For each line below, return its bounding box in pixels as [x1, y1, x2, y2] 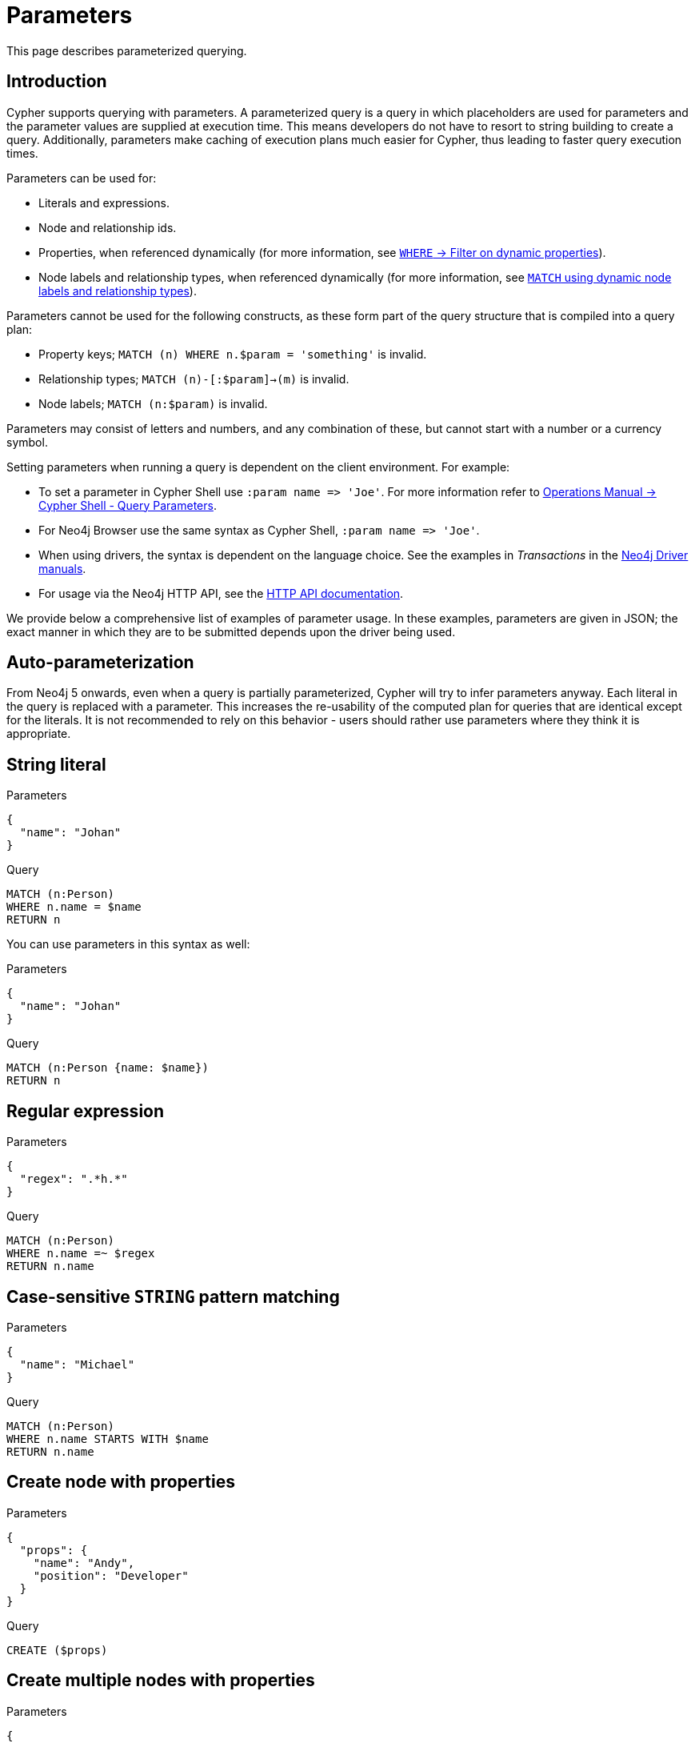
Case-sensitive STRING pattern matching [6, 1286, 340, 1307]
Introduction [6, 71, 107, 92]
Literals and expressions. [38, 195, 170, 210]
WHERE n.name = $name [6, 900, 142, 914]
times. [6, 146, 38, 160]
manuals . [38, 561, 86, 575]
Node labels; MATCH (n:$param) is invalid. [38, 396, 268, 411]
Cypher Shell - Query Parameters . [38, 498, 217, 512]
